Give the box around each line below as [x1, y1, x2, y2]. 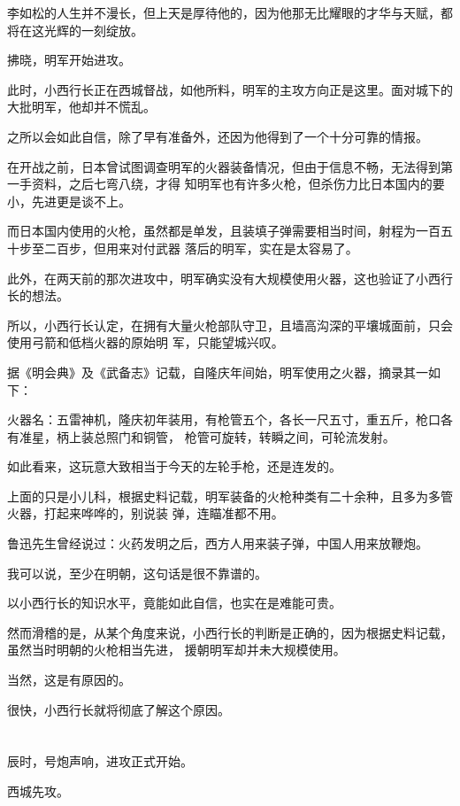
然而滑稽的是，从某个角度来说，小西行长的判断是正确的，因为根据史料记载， [7, 623, 453, 641]
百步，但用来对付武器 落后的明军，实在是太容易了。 [56, 238, 358, 257]
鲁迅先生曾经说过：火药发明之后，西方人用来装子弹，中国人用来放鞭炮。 [7, 534, 428, 553]
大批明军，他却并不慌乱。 [7, 97, 156, 116]
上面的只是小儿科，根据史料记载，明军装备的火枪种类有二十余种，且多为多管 [7, 486, 453, 505]
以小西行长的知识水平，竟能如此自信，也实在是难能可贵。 [7, 593, 341, 612]
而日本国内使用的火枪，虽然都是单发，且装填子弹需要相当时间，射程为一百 [7, 221, 441, 240]
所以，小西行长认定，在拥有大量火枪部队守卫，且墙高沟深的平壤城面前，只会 [7, 315, 453, 334]
